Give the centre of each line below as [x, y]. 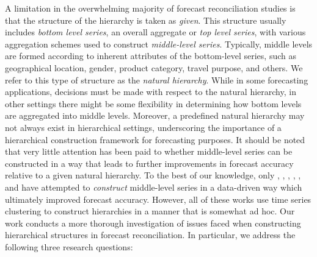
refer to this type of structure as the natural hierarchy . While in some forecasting [157, 79]
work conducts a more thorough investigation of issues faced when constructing [153, 223]
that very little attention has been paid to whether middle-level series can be [149, 151]
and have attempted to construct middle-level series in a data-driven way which [154, 187]
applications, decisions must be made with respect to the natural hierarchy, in [151, 92]
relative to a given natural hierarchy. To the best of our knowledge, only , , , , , [153, 175]
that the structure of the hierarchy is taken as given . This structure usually [146, 20]
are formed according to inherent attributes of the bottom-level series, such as [151, 56]
